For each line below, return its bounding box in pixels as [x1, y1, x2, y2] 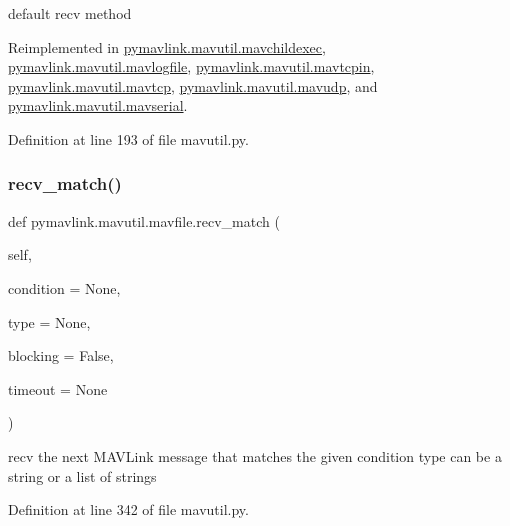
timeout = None [8, 378, 108, 399]
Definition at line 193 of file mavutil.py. [8, 128, 249, 149]
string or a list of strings [8, 465, 157, 486]
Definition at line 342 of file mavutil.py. [8, 499, 249, 520]
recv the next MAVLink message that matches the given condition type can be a [8, 445, 502, 466]
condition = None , [8, 277, 121, 298]
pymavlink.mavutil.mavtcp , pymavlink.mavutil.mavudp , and [8, 75, 378, 96]
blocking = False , [8, 345, 114, 366]
